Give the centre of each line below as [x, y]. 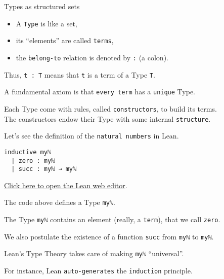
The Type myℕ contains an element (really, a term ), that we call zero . [112, 219]
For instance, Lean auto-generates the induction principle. [98, 271]
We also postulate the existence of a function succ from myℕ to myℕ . [109, 236]
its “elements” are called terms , [65, 40]
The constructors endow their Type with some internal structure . [107, 118]
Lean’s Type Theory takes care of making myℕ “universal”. [94, 253]
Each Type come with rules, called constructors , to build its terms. [110, 108]
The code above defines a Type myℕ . [60, 202]
